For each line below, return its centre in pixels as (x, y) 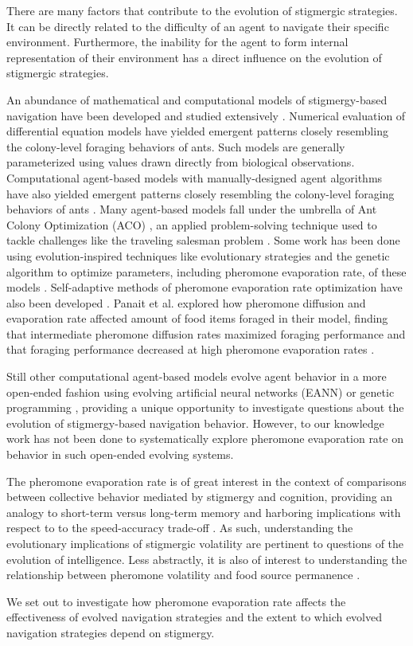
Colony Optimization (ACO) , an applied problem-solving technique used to (192, 224)
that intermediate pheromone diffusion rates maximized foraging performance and (206, 333)
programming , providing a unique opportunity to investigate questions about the (205, 407)
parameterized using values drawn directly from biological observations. (181, 162)
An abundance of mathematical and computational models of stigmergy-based (197, 99)
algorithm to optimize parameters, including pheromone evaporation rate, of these (206, 271)
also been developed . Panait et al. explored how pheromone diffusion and (186, 302)
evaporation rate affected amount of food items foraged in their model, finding (197, 318)
